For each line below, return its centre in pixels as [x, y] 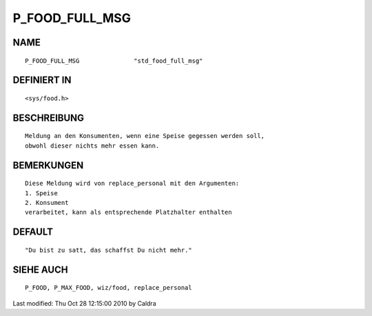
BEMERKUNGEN [48, 165]
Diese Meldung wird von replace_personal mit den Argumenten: [132, 184]
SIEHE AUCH [40, 269]
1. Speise [41, 193]
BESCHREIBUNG [49, 118]
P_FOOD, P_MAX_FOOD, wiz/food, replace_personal [108, 288]
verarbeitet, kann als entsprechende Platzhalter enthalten [128, 213]
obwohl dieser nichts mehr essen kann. [92, 146]
